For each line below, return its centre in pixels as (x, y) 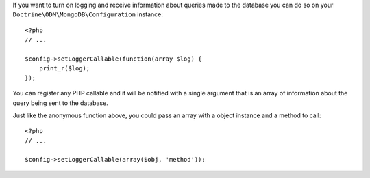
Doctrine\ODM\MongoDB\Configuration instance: (88, 14)
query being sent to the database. (61, 103)
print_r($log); (64, 69)
